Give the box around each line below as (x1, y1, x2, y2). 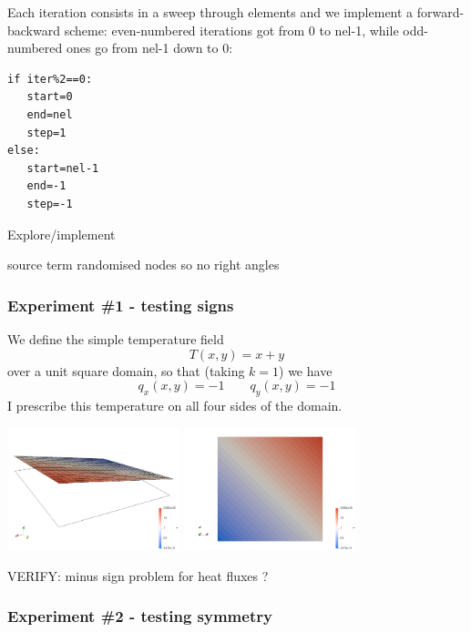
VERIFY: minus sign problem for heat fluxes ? (7, 566, 269, 585)
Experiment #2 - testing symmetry (7, 605, 272, 627)
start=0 (26, 90, 73, 104)
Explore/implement (7, 224, 116, 243)
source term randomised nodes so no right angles (7, 255, 280, 274)
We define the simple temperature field (7, 329, 224, 348)
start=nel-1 (26, 161, 99, 175)
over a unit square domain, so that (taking (7, 361, 245, 380)
